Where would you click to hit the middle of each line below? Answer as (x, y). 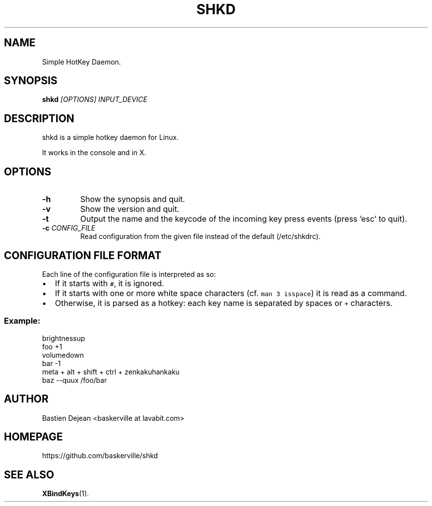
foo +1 (52, 346)
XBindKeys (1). (66, 494)
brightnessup (64, 338)
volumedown (63, 355)
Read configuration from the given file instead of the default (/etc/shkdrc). (200, 236)
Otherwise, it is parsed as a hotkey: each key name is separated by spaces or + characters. (224, 303)
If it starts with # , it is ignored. (109, 283)
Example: (22, 321)
